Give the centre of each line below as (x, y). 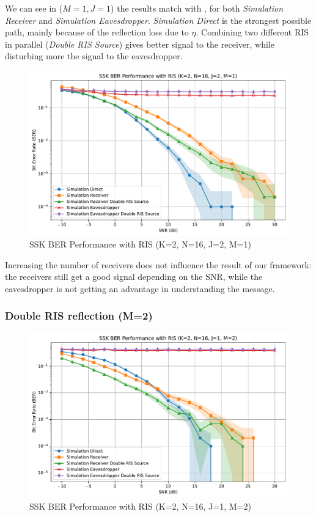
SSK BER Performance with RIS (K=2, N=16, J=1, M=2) (140, 506)
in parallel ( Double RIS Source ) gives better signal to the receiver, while (140, 44)
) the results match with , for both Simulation (197, 8)
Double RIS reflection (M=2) (79, 316)
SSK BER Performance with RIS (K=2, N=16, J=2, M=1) (140, 244)
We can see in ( (34, 8)
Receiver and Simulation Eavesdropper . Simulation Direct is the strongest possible (158, 20)
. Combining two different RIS (252, 32)
